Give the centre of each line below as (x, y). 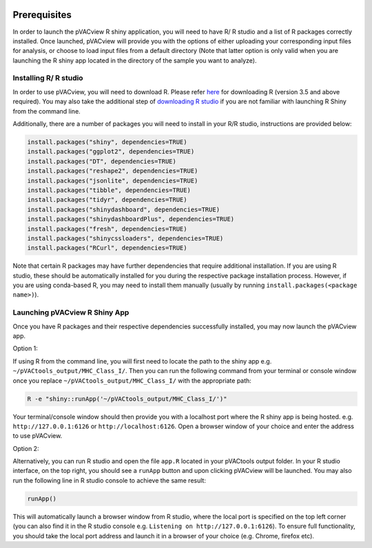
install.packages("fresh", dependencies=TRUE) (107, 229)
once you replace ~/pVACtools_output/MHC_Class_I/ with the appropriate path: (132, 380)
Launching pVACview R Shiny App (71, 313)
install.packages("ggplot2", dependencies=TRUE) (111, 152)
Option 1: (25, 348)
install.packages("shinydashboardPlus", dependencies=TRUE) (131, 219)
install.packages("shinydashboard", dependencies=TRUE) (124, 209)
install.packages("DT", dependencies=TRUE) (102, 161)
